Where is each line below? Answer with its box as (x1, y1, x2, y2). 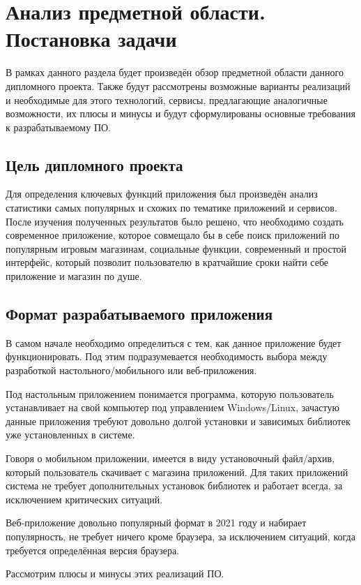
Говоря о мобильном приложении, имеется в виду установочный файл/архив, (6, 451, 335, 465)
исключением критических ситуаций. (6, 491, 163, 506)
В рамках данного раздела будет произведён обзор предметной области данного (6, 65, 344, 80)
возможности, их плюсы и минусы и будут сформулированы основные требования (6, 106, 355, 121)
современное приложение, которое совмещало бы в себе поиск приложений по (6, 228, 340, 242)
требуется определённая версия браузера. (6, 542, 180, 557)
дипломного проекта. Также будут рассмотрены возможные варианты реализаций (6, 78, 351, 93)
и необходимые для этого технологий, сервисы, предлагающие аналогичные (6, 92, 328, 107)
